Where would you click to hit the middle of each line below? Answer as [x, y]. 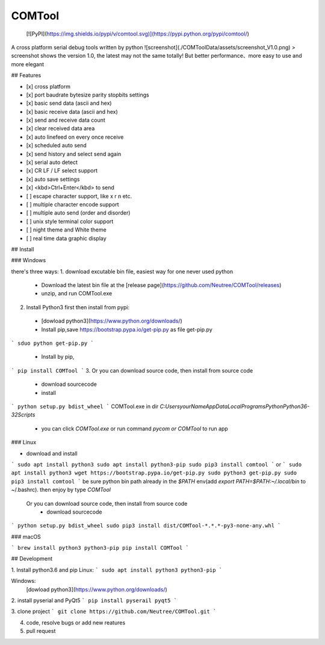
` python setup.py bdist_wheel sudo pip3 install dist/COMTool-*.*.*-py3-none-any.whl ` [146, 526]
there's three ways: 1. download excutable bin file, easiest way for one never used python [122, 271]
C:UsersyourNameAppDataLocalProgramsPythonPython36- [235, 406]
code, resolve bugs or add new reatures [76, 622]
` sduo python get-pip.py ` [53, 343]
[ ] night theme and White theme [66, 230]
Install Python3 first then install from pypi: [78, 307]
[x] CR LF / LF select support [62, 171]
